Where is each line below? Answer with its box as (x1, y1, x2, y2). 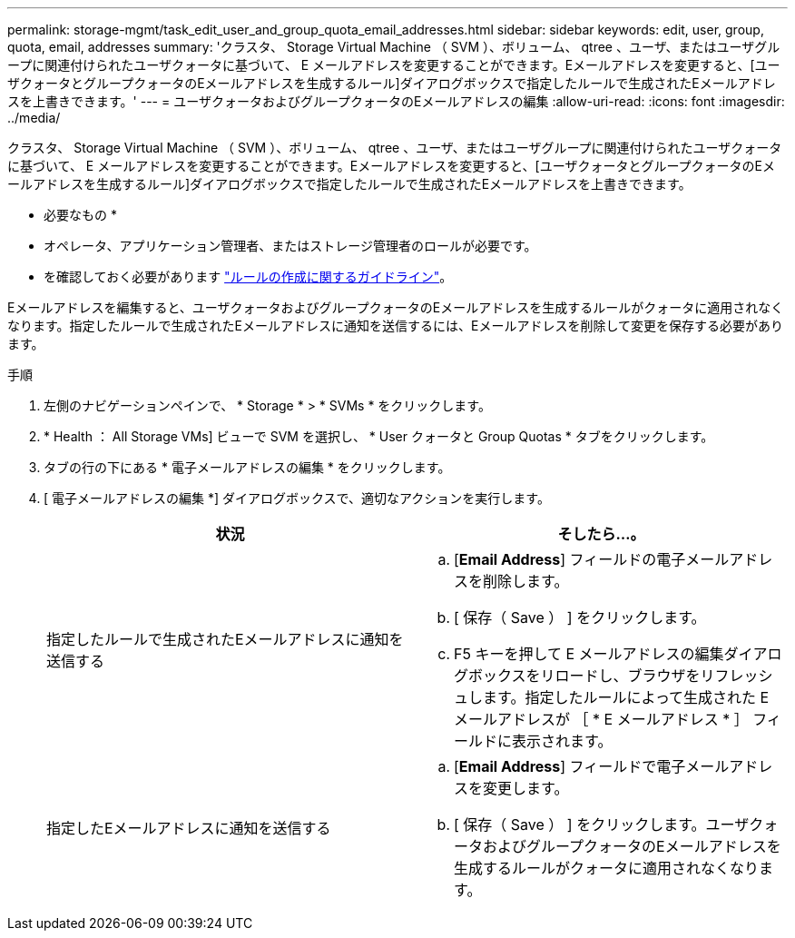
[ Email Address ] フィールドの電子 (454, 550, 686, 568)
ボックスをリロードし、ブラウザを (468, 666, 701, 685)
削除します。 (483, 572, 569, 590)
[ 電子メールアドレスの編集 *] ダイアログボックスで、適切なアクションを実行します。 (44, 490, 550, 506)
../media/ (7, 110, 61, 125)
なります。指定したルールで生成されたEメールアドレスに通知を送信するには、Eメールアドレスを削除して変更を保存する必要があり (7, 318, 784, 333)
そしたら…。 (557, 525, 645, 543)
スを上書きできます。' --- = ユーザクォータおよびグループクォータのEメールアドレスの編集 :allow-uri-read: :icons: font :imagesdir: (7, 94, 785, 109)
